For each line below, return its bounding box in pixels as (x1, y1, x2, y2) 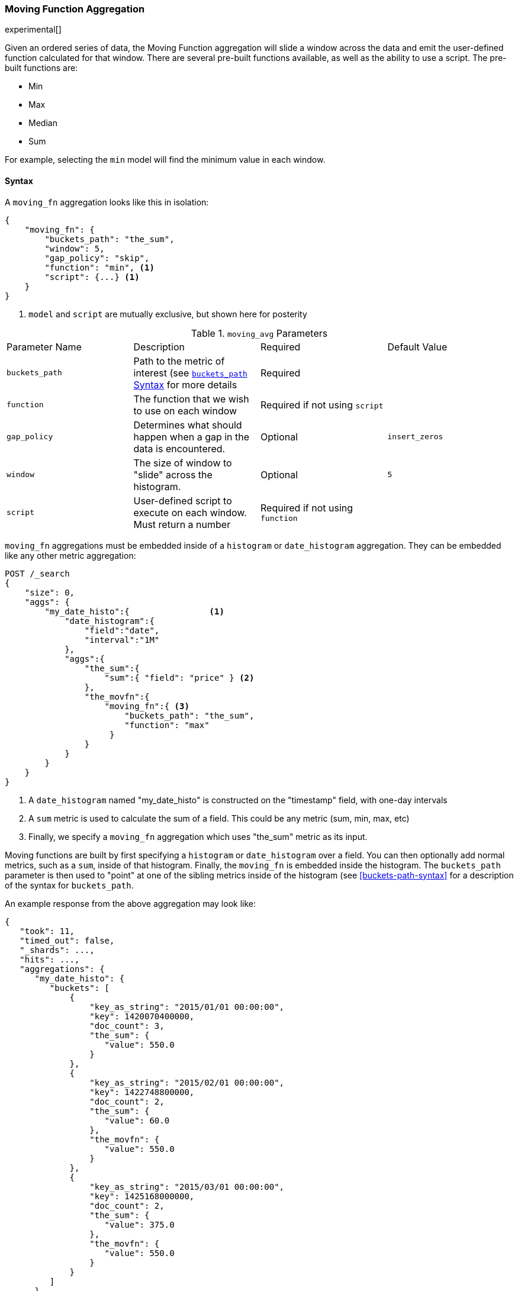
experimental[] (5, 24, 62, 35)
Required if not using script (260, 398, 384, 411)
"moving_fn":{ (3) (104, 701, 189, 711)
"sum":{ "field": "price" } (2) (104, 672, 255, 682)
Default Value (387, 340, 448, 353)
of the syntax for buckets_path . (5, 880, 134, 890)
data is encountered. (133, 442, 226, 455)
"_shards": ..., (20, 945, 95, 955)
